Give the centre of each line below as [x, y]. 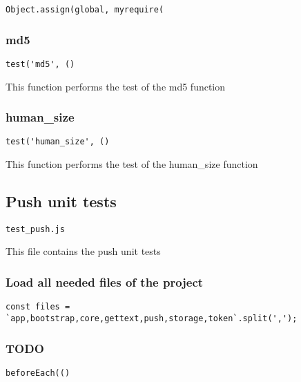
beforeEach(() [38, 373]
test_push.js [35, 229]
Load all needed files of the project [105, 281]
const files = [38, 307]
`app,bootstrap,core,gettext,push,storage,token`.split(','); [152, 318]
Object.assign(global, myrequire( [85, 10]
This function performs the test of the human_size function [132, 164]
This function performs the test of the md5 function [116, 86]
